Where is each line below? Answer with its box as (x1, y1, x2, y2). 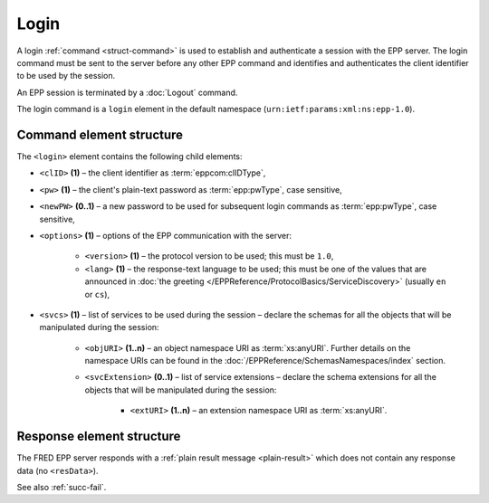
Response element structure (16, 429, 181, 444)
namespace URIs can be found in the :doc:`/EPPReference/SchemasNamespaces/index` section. (84, 356, 446, 366)
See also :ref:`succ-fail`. (16, 481, 107, 492)
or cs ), (84, 289, 110, 299)
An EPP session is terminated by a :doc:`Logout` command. (16, 87, 238, 98)
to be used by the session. (16, 71, 116, 81)
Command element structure (16, 127, 184, 142)
